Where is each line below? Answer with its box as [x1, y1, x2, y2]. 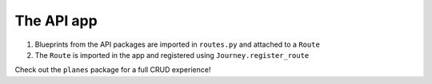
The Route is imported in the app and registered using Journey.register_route [34, 50, 310, 59]
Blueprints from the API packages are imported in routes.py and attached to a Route [34, 40, 320, 49]
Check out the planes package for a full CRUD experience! [14, 65, 211, 74]
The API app [14, 12, 98, 29]
